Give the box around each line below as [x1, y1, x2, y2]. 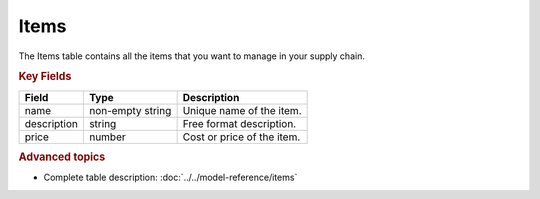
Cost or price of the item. [182, 130, 301, 144]
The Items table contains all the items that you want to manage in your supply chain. [18, 50, 365, 62]
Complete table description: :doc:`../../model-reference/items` [43, 171, 298, 184]
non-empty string [88, 103, 172, 117]
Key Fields [18, 70, 72, 84]
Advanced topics [18, 150, 106, 164]
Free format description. [182, 116, 297, 130]
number [88, 130, 126, 144]
